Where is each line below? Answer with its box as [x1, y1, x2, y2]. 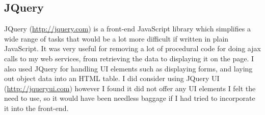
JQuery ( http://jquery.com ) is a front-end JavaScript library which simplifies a [4, 23, 251, 34]
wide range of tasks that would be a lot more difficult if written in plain [4, 33, 229, 44]
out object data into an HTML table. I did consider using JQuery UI [4, 73, 220, 84]
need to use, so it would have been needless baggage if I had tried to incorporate [4, 93, 255, 103]
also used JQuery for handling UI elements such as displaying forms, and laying [4, 63, 253, 73]
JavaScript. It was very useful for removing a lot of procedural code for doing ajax [4, 43, 261, 54]
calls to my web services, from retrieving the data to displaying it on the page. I [4, 53, 254, 63]
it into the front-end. [4, 102, 69, 113]
